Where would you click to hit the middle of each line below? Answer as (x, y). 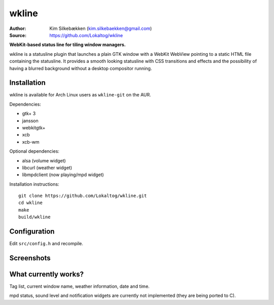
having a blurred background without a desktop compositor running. (81, 68)
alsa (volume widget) (44, 160)
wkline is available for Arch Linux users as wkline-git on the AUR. (80, 95)
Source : (18, 35)
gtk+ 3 (29, 114)
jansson (30, 121)
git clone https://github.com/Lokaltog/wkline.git (83, 196)
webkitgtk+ (34, 127)
